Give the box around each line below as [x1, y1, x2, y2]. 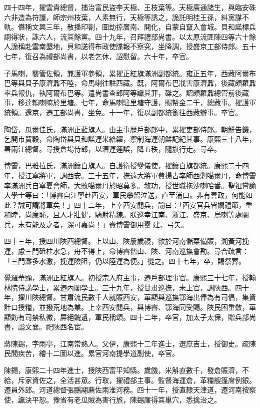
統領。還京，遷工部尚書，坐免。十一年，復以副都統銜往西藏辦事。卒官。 [4, 107, 242, 117]
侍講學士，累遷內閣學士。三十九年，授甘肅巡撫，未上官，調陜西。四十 [17, 282, 249, 292]
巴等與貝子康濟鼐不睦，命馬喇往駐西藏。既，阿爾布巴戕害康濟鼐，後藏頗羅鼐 [4, 78, 256, 88]
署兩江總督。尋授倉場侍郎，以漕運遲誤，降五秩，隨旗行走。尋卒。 [4, 143, 221, 154]
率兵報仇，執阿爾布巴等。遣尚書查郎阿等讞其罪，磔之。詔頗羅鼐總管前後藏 [4, 87, 249, 98]
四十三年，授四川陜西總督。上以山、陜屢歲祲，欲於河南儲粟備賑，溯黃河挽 [4, 236, 249, 246]
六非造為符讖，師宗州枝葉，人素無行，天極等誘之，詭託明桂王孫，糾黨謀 [4, 12, 242, 22]
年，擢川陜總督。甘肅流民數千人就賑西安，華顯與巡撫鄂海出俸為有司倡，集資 [4, 292, 256, 302]
